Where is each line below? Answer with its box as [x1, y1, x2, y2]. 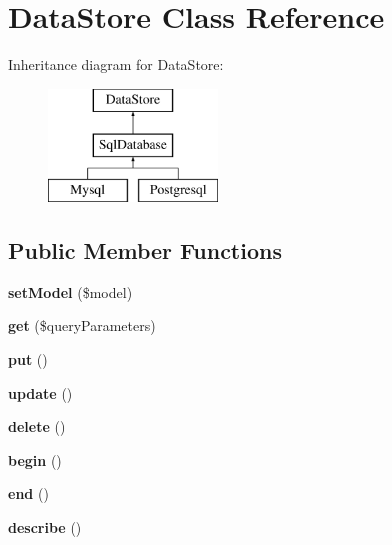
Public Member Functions [8, 235, 282, 266]
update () [8, 382, 73, 403]
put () [8, 349, 48, 370]
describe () [8, 517, 82, 538]
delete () [8, 416, 66, 437]
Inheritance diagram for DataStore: [8, 54, 224, 75]
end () [8, 483, 49, 504]
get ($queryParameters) [8, 315, 156, 336]
